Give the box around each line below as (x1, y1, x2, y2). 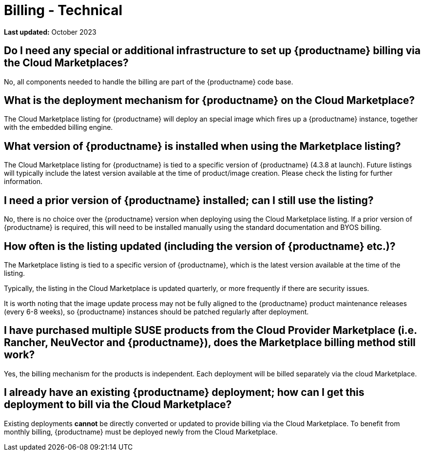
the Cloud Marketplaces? (4, 57, 129, 69)
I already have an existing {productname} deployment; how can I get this (4, 386, 365, 399)
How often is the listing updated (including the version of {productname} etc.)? (4, 240, 396, 252)
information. (4, 177, 43, 186)
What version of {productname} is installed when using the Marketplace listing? (4, 140, 401, 152)
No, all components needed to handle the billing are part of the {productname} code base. (4, 77, 293, 86)
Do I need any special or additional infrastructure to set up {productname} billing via (4, 44, 421, 57)
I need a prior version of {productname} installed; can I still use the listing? (4, 194, 374, 207)
